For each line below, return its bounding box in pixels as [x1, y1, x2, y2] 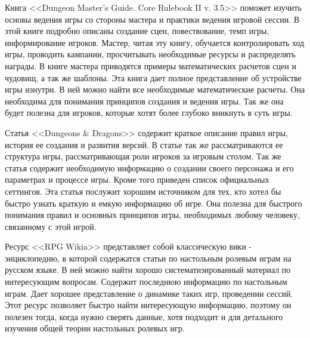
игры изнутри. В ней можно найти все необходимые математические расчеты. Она [5, 83, 305, 96]
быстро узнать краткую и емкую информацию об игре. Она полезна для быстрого [5, 196, 302, 209]
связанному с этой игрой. [5, 220, 97, 232]
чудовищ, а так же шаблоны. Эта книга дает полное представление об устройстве [5, 71, 302, 84]
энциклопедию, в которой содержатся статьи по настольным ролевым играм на [5, 251, 292, 264]
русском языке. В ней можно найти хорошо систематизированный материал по [5, 263, 291, 276]
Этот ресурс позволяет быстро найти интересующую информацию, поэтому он [5, 299, 292, 311]
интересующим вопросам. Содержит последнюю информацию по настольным [5, 275, 287, 288]
